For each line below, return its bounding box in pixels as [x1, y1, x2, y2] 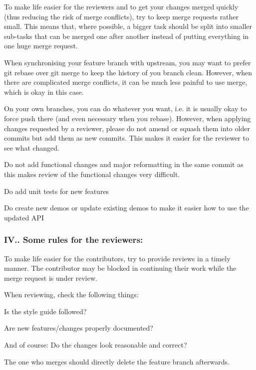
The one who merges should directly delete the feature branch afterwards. [4, 356, 230, 367]
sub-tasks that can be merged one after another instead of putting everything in [4, 30, 249, 41]
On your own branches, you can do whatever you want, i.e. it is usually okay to [4, 103, 247, 114]
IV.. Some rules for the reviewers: [4, 233, 143, 246]
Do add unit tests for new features [4, 185, 109, 196]
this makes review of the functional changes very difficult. [4, 169, 180, 179]
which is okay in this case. [4, 86, 84, 97]
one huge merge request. [4, 40, 78, 51]
